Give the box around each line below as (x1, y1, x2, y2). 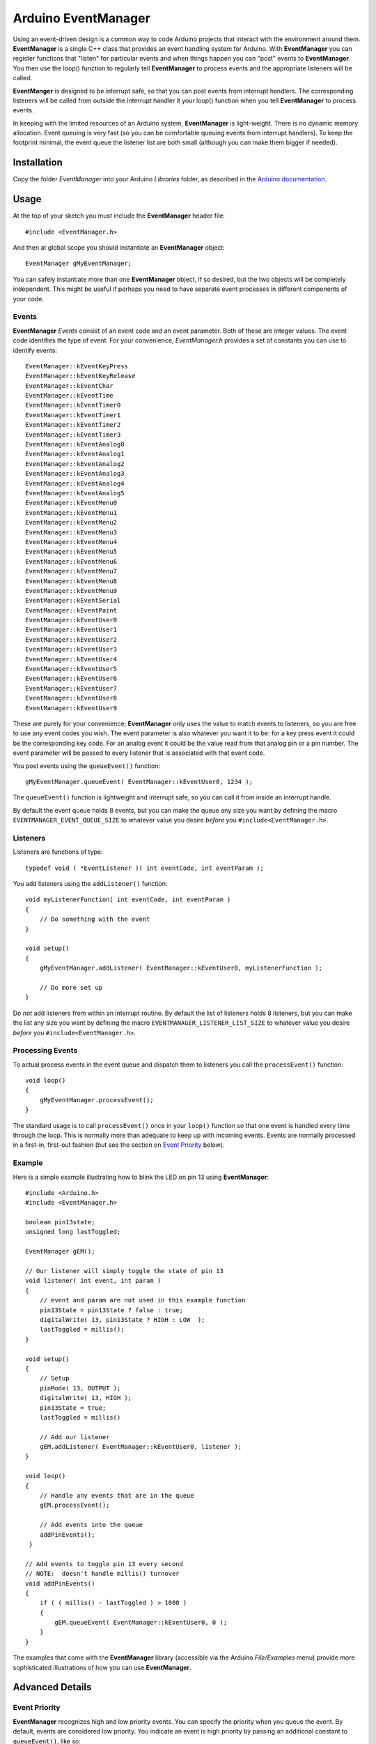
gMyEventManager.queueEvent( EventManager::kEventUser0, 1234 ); (25, 778, 253, 785)
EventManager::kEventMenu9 (25, 587, 118, 594)
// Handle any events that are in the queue (39, 1491, 194, 1500)
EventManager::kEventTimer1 (25, 411, 121, 419)
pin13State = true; (39, 1404, 107, 1412)
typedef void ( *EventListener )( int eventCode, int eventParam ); (25, 864, 264, 872)
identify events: (13, 346, 58, 354)
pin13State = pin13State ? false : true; (39, 1306, 184, 1314)
